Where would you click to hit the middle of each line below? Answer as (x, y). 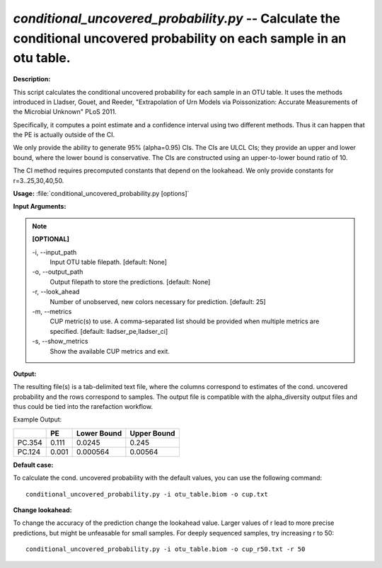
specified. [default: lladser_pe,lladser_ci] (109, 331)
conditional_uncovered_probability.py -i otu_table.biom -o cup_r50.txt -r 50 (166, 549)
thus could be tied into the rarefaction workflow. (83, 407)
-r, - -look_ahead (56, 292)
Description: (32, 79)
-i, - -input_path (54, 252)
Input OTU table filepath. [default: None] (109, 262)
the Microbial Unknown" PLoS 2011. (65, 112)
